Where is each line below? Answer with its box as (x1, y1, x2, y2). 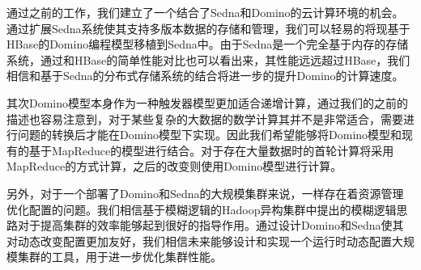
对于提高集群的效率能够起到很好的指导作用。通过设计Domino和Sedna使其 (17, 217, 404, 234)
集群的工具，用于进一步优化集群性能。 (17, 248, 222, 265)
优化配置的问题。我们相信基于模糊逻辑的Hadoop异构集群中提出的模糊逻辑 (6, 200, 397, 217)
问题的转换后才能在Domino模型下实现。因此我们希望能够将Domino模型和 (17, 126, 402, 143)
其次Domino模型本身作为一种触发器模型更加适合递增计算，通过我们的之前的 (6, 94, 409, 111)
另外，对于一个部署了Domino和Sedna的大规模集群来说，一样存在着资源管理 (6, 184, 404, 201)
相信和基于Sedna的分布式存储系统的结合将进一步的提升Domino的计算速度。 (6, 67, 404, 84)
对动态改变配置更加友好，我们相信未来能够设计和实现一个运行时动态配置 (6, 232, 392, 249)
